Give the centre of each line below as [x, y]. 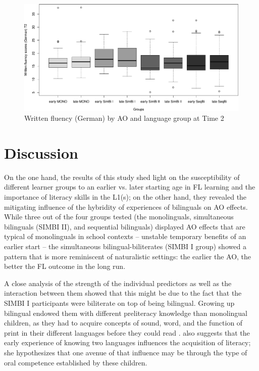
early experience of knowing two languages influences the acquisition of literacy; [127, 342]
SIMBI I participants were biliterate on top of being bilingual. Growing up [119, 303]
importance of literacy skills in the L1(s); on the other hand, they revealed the [125, 197]
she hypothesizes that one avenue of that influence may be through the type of [126, 352]
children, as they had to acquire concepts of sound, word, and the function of [123, 323]
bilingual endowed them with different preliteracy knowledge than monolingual [126, 313]
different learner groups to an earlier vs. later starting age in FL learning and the [130, 187]
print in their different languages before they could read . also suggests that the [127, 332]
